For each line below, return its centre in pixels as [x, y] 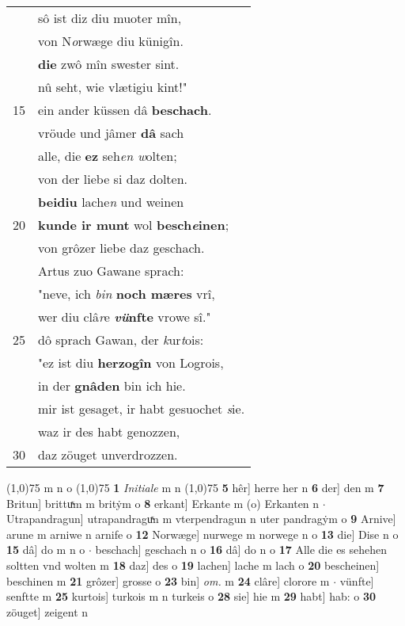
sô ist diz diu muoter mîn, [110, 18]
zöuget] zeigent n [47, 611]
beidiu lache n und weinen [111, 202]
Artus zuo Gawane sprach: [111, 271]
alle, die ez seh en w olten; [108, 156]
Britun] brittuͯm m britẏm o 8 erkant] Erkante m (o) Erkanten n [163, 503]
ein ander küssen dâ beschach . [125, 110]
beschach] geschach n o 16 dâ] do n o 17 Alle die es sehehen [241, 550]
